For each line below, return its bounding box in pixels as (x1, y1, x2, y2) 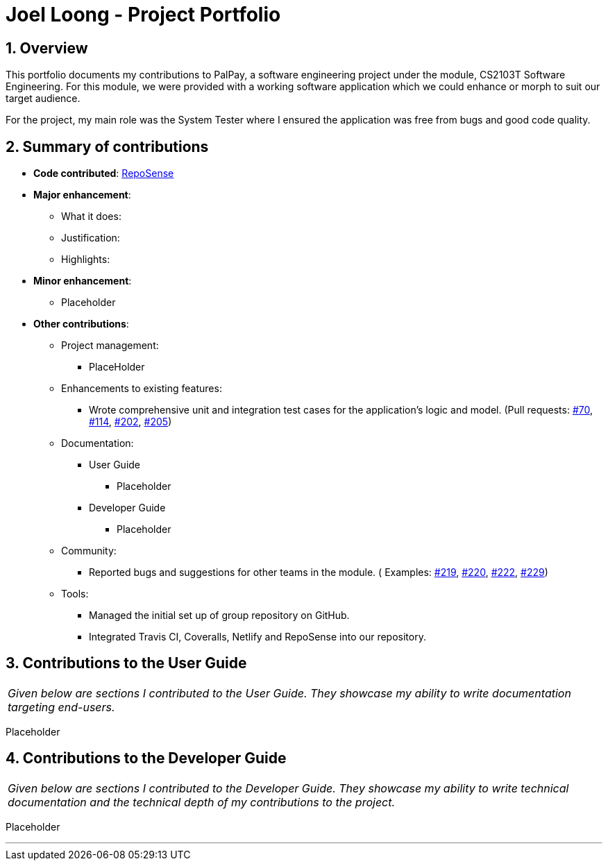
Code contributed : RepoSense (33, 167, 174, 180)
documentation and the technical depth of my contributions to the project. (8, 795, 396, 809)
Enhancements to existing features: (61, 382, 222, 395)
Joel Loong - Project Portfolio (6, 3, 281, 26)
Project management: (61, 339, 159, 352)
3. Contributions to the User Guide (6, 654, 247, 672)
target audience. (6, 92, 81, 105)
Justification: (61, 232, 120, 244)
